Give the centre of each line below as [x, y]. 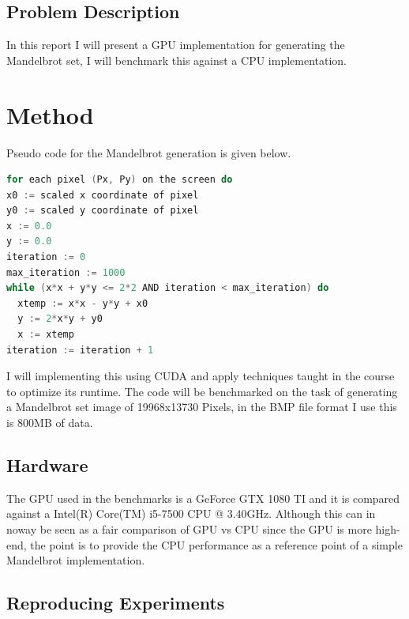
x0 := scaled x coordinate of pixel [103, 195]
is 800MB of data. [50, 423]
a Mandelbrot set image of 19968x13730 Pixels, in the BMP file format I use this [202, 407]
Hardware [47, 465]
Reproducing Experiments [116, 603]
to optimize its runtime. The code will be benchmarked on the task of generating [202, 391]
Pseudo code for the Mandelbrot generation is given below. [149, 152]
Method [50, 114]
